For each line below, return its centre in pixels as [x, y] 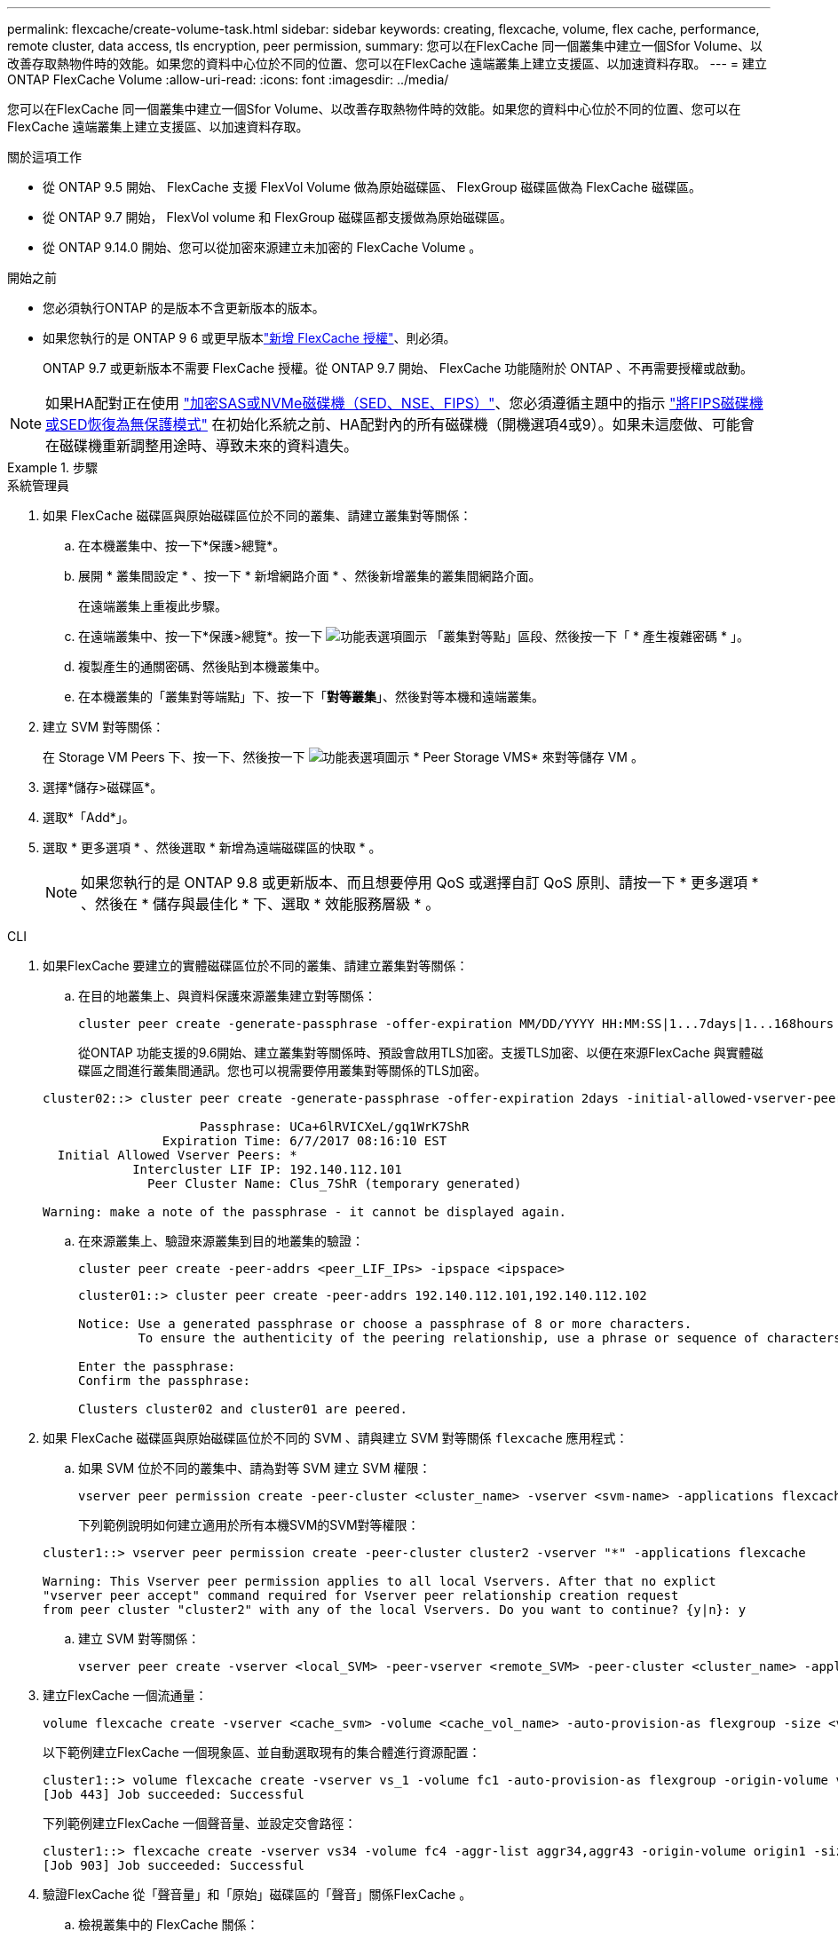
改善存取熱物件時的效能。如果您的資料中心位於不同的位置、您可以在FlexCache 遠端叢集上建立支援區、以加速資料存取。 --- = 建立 [387, 63]
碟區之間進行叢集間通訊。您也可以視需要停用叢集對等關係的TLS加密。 [282, 1070]
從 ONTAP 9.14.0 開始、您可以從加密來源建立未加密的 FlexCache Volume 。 [262, 247]
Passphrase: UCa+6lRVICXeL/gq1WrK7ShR [335, 1127]
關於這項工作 [44, 157]
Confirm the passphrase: [164, 1381]
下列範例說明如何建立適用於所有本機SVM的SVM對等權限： [249, 1525]
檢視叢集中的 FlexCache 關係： [169, 1924]
